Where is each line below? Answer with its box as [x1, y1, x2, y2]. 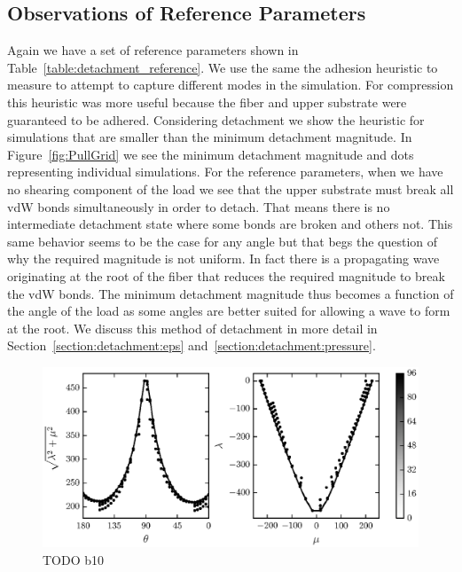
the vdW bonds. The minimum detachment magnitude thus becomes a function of [7, 284, 454, 302]
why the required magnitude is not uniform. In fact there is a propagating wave [7, 249, 440, 268]
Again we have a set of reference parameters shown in [7, 41, 299, 59]
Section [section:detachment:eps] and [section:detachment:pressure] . [7, 336, 376, 355]
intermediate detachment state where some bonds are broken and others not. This [7, 215, 453, 233]
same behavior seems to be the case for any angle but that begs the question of [7, 231, 438, 250]
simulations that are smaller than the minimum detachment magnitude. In [7, 128, 412, 146]
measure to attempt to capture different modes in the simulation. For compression [7, 75, 454, 94]
